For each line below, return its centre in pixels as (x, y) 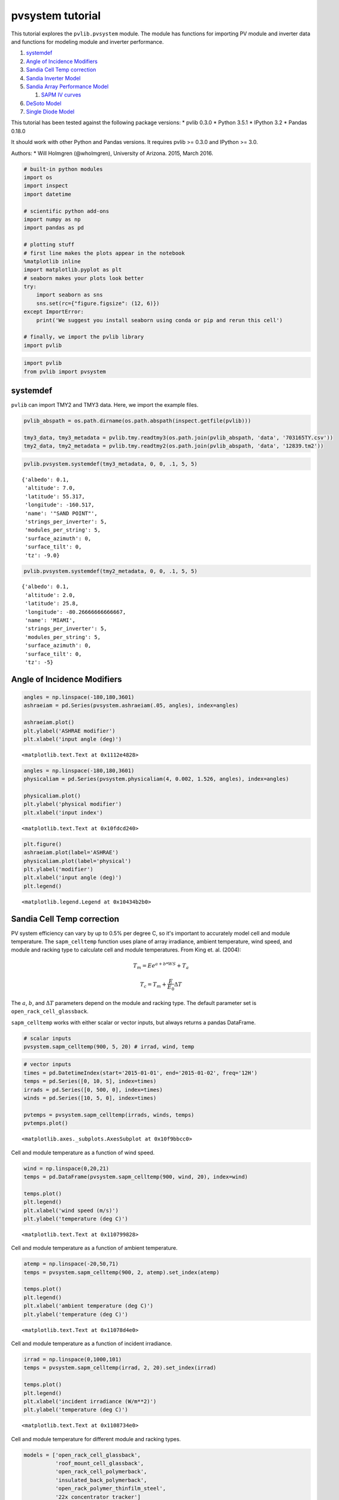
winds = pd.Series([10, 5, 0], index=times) (90, 1098)
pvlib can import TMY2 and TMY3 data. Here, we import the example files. (105, 405)
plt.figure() (43, 844)
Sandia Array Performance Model (67, 86)
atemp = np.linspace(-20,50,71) (71, 1264)
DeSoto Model (44, 103)
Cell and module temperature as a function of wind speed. (83, 1153)
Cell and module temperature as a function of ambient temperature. (94, 1248)
